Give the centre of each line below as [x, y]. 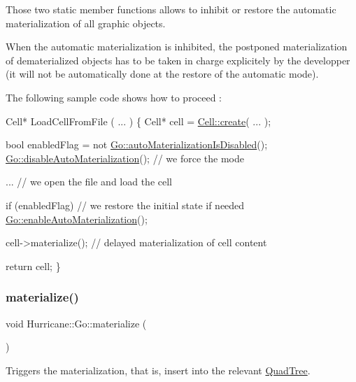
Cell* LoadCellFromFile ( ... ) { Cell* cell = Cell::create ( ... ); [138, 121]
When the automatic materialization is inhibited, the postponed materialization [177, 47]
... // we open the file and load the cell [89, 182]
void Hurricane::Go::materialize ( [76, 323]
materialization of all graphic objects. [86, 23]
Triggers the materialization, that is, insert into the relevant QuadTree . [158, 370]
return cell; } [33, 266]
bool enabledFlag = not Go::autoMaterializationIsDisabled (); [137, 144]
